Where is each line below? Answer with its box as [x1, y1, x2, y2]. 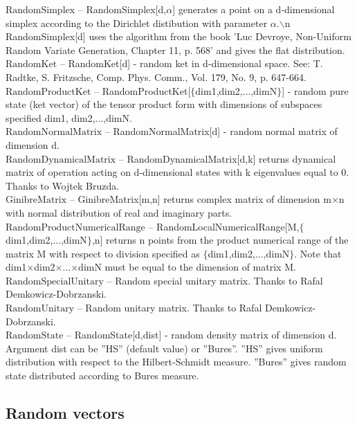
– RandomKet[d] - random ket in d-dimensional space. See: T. [59, 56, 323, 71]
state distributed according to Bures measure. [6, 368, 199, 383]
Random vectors [6, 402, 125, 424]
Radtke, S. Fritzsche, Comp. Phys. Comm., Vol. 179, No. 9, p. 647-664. [6, 69, 306, 84]
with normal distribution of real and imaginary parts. [6, 205, 232, 219]
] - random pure [282, 83, 349, 98]
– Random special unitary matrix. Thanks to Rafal [107, 273, 323, 287]
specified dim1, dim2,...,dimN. [6, 110, 132, 125]
